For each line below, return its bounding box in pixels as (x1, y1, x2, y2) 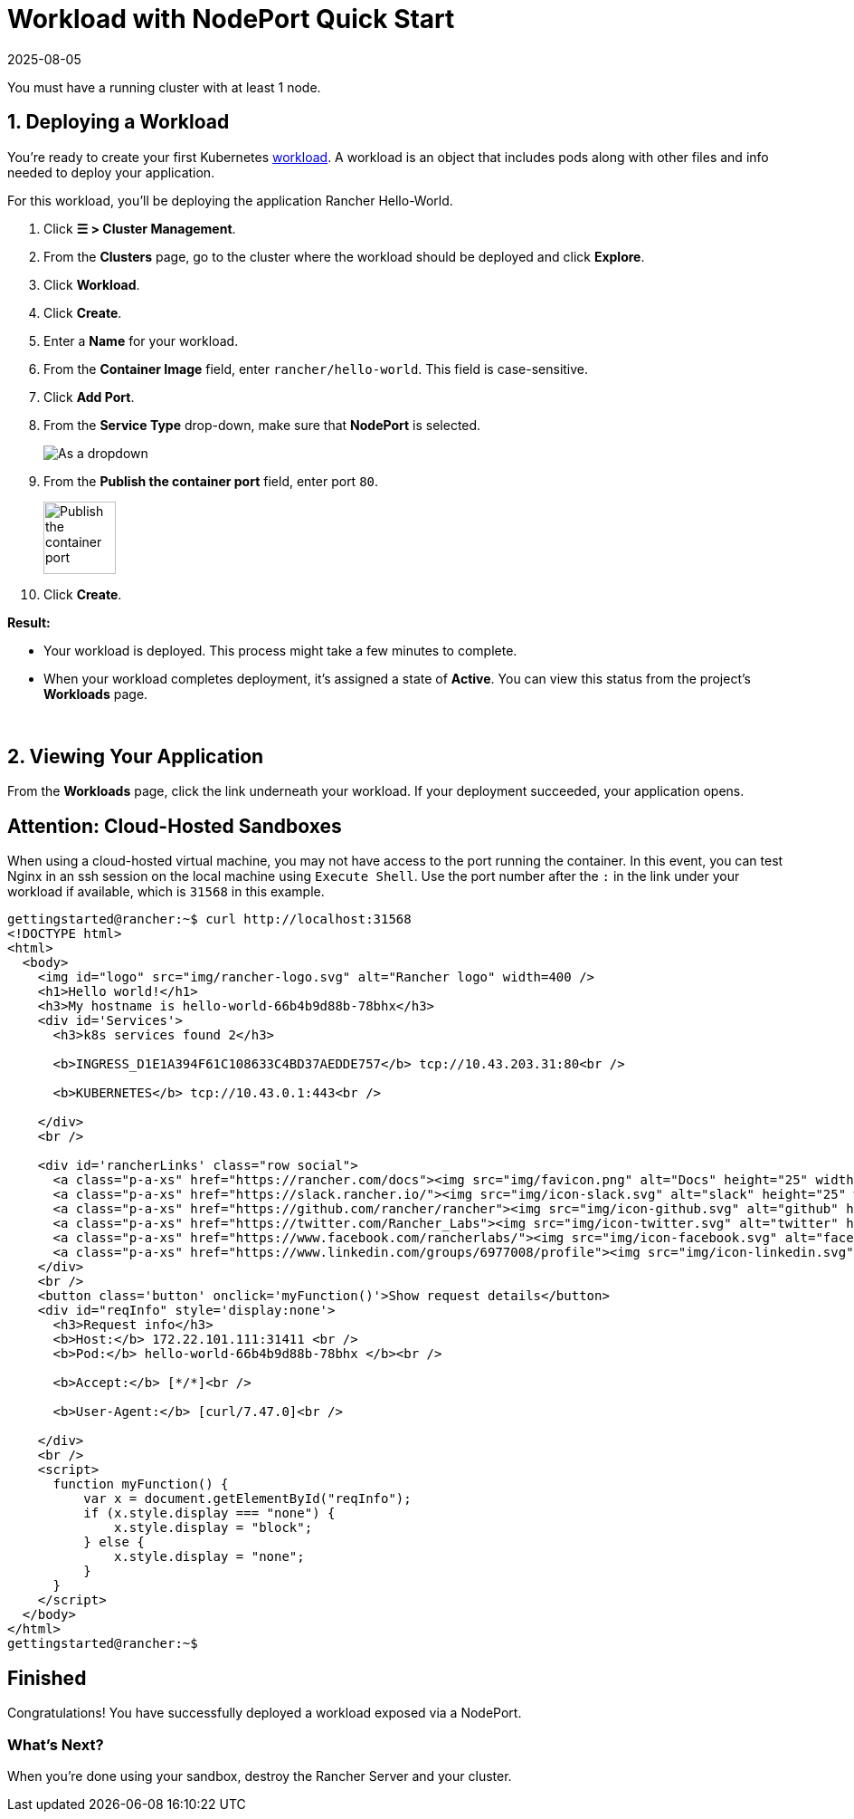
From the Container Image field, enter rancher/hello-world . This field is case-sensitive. (43, 360, 589, 377)
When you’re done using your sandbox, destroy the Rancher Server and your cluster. (7, 1767, 512, 1784)
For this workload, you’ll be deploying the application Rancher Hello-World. (7, 192, 453, 208)
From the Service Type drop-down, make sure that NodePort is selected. (43, 416, 481, 433)
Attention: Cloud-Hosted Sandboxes (7, 814, 342, 838)
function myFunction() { (52, 1477, 229, 1492)
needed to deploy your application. (7, 164, 215, 180)
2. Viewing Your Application (7, 745, 264, 769)
